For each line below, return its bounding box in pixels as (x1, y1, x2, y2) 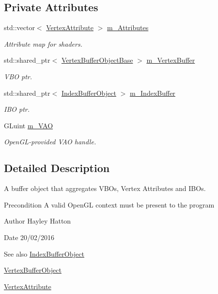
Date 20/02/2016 (4, 232, 55, 242)
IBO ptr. (4, 104, 30, 114)
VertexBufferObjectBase (61, 55, 133, 65)
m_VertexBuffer (146, 55, 195, 65)
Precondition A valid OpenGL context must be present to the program (4, 199, 215, 209)
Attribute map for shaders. (4, 38, 82, 49)
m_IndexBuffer (129, 87, 175, 98)
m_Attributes (107, 22, 149, 33)
